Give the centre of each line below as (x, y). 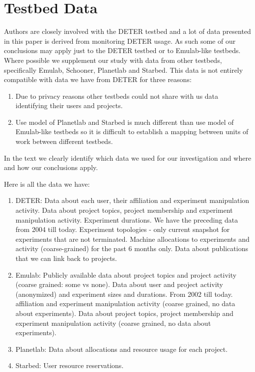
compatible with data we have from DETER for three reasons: (98, 79)
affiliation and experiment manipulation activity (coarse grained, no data (125, 303)
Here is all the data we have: (47, 184)
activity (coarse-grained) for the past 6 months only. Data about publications (132, 248)
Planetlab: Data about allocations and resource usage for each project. (122, 349)
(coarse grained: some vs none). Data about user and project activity (119, 284)
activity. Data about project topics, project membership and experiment (124, 210)
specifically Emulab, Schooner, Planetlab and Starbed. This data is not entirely (124, 70)
